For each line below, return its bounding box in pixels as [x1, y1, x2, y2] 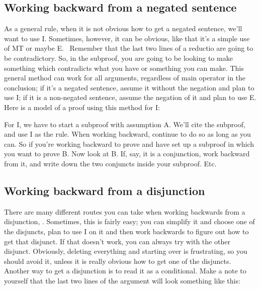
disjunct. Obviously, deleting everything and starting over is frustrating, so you [4, 246, 247, 256]
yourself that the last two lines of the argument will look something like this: [4, 275, 240, 285]
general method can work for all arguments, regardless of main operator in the [4, 72, 246, 83]
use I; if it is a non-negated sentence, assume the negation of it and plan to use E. [4, 92, 256, 103]
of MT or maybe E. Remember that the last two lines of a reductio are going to [4, 43, 253, 53]
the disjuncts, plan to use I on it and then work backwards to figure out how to [4, 226, 249, 236]
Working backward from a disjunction [4, 182, 205, 198]
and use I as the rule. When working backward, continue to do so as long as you [4, 129, 251, 139]
